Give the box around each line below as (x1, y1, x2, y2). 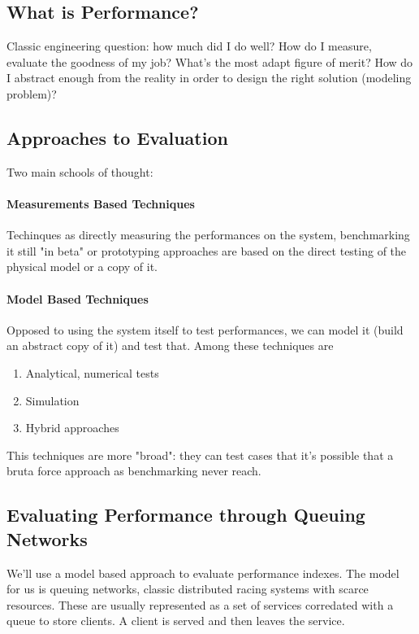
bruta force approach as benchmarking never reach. (6, 462, 261, 479)
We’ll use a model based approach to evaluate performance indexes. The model (6, 564, 400, 581)
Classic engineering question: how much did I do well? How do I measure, (6, 37, 372, 55)
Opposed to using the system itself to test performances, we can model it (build (6, 321, 404, 338)
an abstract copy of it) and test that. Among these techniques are (6, 337, 334, 354)
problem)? (6, 85, 57, 102)
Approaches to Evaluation (6, 125, 228, 150)
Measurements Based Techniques (6, 195, 195, 212)
